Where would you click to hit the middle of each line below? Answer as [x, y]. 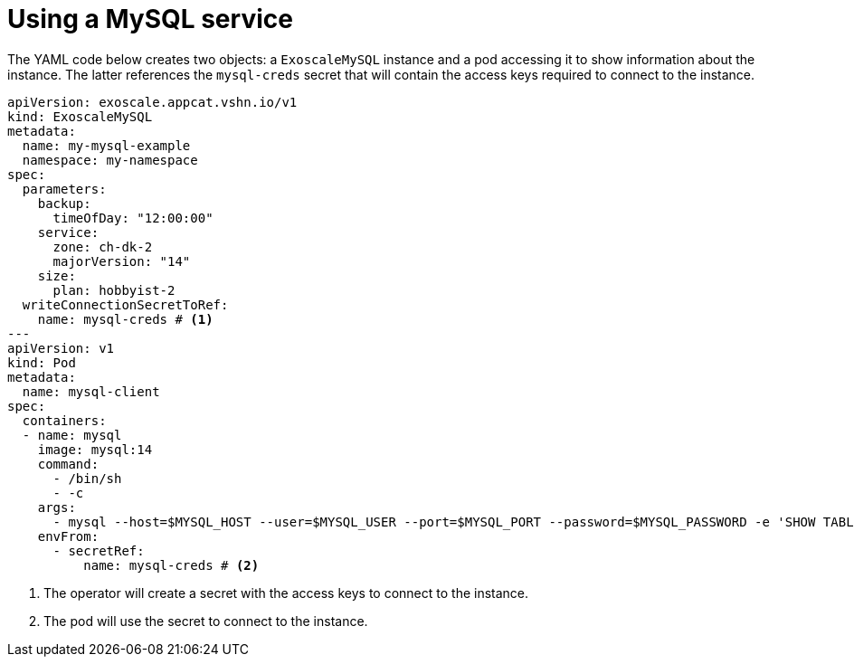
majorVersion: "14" [122, 261]
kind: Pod [42, 362]
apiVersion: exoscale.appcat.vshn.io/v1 [152, 102]
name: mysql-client [91, 391]
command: [68, 464]
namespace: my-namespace [110, 160]
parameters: [64, 189]
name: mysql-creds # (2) [171, 565]
